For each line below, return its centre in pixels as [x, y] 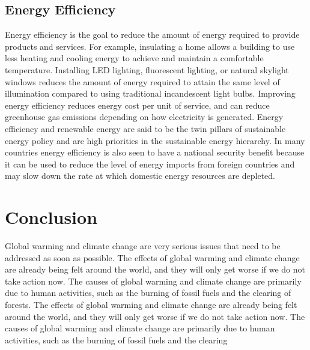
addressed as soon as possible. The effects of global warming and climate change [152, 257]
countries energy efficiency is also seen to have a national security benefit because [155, 152]
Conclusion [51, 217]
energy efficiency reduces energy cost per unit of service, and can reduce [137, 105]
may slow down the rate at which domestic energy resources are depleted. [140, 176]
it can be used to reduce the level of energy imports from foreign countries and [150, 164]
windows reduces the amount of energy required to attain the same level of [142, 81]
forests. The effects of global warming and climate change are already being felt [151, 305]
